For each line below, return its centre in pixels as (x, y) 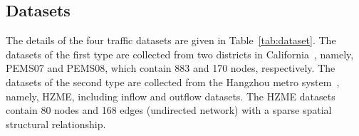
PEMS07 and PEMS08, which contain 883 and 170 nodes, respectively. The (171, 68)
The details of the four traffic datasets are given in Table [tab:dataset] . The (171, 40)
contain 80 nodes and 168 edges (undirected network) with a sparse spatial (169, 110)
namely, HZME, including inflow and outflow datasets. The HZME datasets (171, 96)
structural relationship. (56, 124)
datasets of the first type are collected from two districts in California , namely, (180, 54)
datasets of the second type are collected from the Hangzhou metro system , (173, 82)
